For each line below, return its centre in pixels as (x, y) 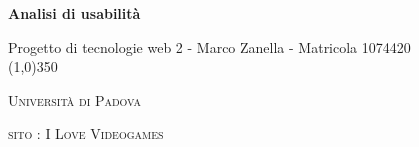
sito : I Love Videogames (86, 133)
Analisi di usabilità (74, 13)
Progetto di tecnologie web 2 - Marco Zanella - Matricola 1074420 (209, 46)
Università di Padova (74, 99)
